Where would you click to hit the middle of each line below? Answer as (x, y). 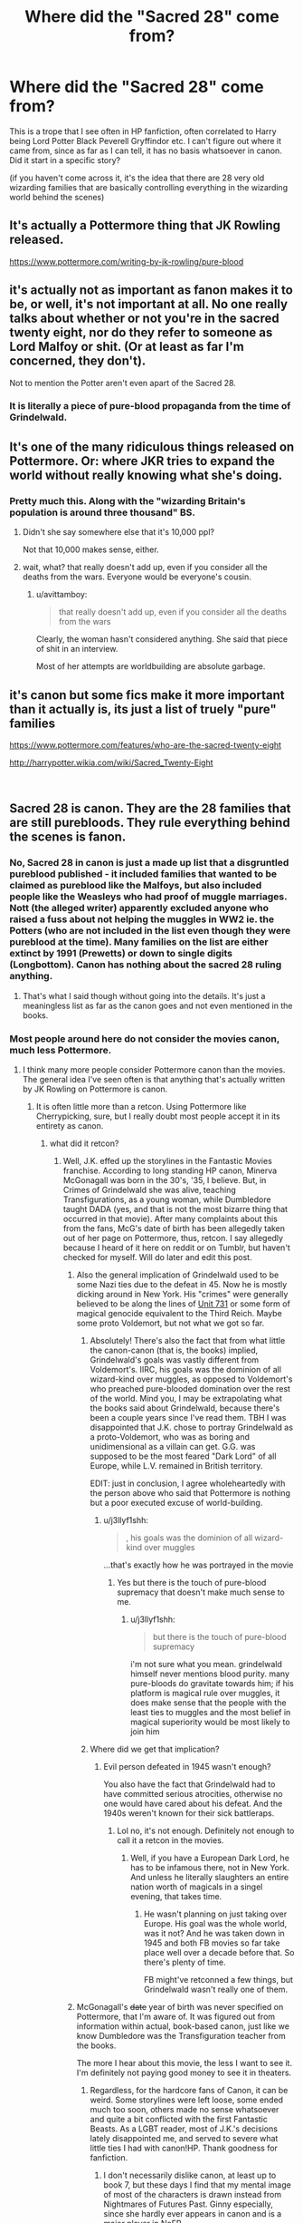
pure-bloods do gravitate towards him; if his (212, 1683)
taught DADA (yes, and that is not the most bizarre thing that (175, 1209)
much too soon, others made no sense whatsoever (185, 2109)
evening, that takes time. (176, 1896)
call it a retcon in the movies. (170, 1840)
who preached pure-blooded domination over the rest (190, 1388)
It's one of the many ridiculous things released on (152, 447)
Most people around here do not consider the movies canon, (145, 1038)
